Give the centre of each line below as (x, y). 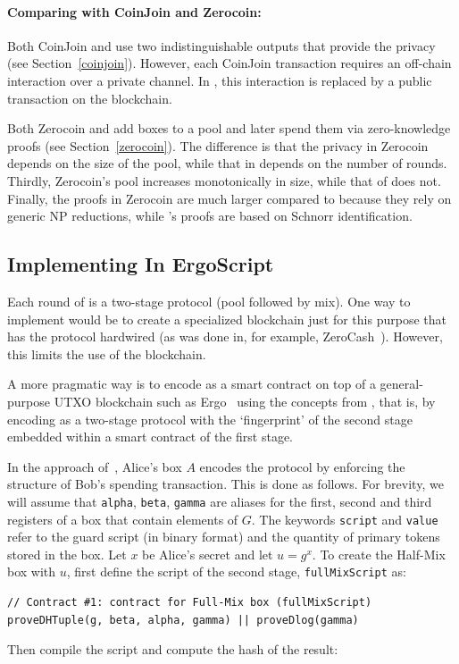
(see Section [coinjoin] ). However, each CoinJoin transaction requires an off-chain (229, 63)
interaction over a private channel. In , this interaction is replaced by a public (220, 80)
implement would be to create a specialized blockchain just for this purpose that (227, 319)
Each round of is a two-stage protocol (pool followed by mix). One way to (209, 301)
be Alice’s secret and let (208, 554)
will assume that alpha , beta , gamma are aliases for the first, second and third (220, 501)
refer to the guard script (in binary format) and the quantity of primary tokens (224, 537)
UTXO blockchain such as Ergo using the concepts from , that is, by (245, 401)
